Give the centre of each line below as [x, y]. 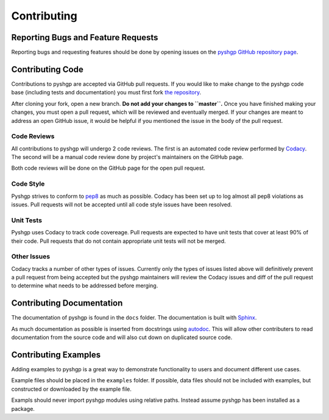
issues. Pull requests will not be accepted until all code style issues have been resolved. [122, 205]
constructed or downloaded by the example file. [72, 389]
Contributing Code [47, 69]
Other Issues [31, 257]
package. [23, 408]
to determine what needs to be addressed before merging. [85, 285]
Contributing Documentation [67, 303]
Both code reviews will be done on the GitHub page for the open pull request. [108, 168]
